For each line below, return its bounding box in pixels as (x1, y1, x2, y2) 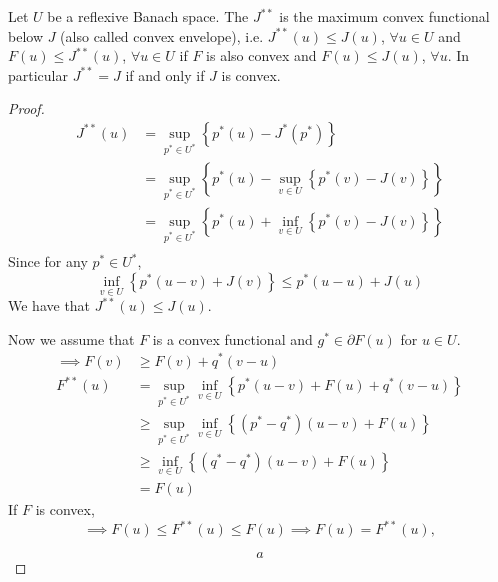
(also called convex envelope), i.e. (60, 25, 264, 46)
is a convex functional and (152, 328, 313, 349)
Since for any (8, 251, 88, 272)
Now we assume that (8, 328, 135, 349)
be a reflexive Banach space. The (47, 6, 249, 26)
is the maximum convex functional (279, 6, 490, 26)
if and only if (125, 64, 205, 85)
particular (8, 64, 68, 85)
